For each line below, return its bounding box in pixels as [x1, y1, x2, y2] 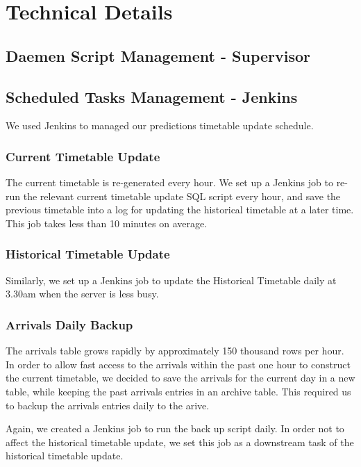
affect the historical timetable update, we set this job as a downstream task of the [6, 434, 354, 449]
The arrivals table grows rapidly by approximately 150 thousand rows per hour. [6, 343, 344, 358]
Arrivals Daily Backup [6, 316, 133, 333]
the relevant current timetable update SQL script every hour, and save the [23, 188, 341, 203]
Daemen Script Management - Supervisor [6, 44, 311, 66]
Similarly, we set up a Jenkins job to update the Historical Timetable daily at [6, 272, 337, 287]
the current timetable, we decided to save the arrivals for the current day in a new [6, 370, 355, 385]
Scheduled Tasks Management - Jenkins [6, 85, 298, 107]
